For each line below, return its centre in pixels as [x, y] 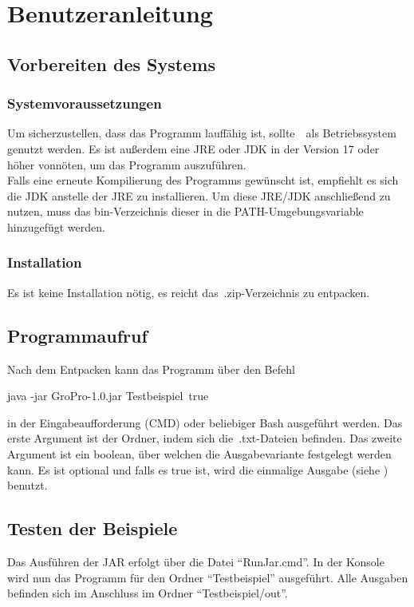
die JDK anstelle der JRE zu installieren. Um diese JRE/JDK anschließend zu [199, 195]
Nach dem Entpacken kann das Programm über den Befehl [151, 369]
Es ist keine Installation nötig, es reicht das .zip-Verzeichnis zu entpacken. [189, 292]
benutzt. [28, 485]
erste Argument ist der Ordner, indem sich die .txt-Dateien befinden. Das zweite [205, 438]
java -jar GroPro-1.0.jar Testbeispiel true [108, 396]
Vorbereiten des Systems [111, 63]
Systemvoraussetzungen [85, 103]
